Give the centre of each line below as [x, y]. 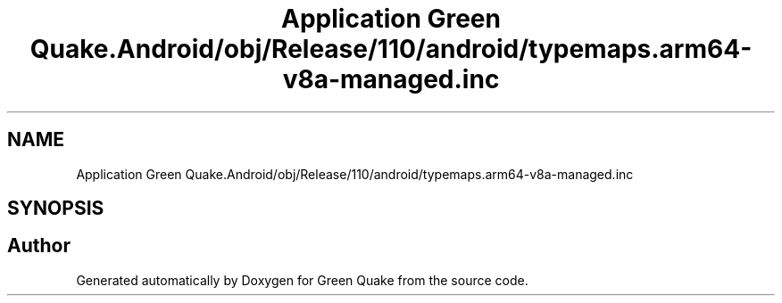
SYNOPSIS [56, 209]
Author [39, 246]
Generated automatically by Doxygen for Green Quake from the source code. [302, 280]
